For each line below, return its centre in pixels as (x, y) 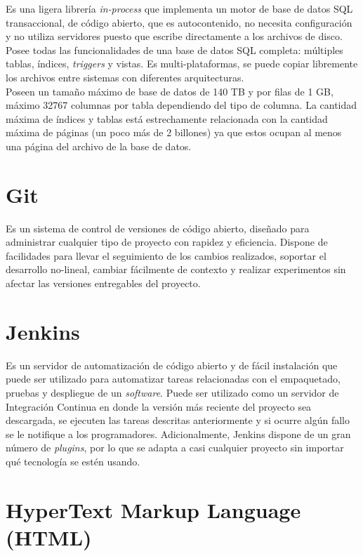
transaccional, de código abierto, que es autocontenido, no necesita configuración (179, 22)
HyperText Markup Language (153, 509)
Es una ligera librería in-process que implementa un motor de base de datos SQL (179, 8)
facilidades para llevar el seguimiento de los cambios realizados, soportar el (166, 255)
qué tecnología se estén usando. (73, 461)
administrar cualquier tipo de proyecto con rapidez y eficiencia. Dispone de (167, 242)
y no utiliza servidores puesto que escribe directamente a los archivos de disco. (174, 36)
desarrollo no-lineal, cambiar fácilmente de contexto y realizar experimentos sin (176, 269)
